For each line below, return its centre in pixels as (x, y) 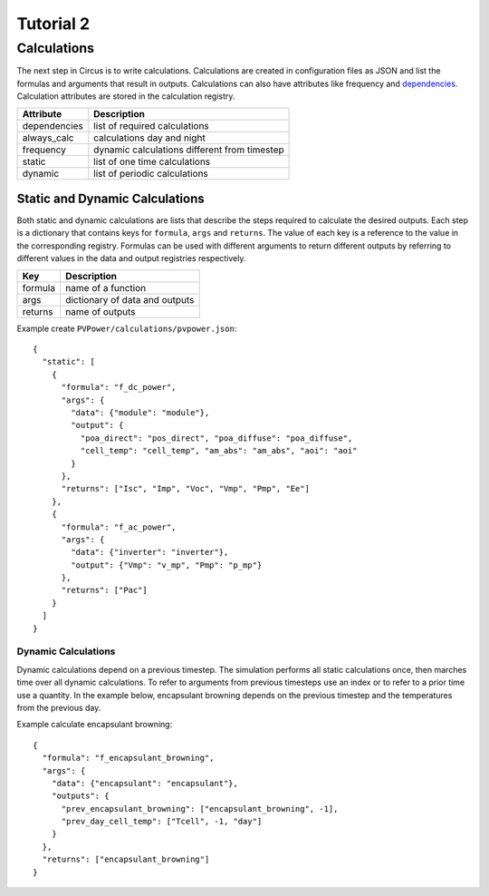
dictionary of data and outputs (129, 299)
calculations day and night (149, 138)
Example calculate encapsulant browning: (95, 725)
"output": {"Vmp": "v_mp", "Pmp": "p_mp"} (167, 565)
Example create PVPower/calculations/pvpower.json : (127, 328)
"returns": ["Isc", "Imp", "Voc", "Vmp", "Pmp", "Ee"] (185, 489)
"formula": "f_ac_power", (119, 527)
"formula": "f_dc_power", (119, 387)
